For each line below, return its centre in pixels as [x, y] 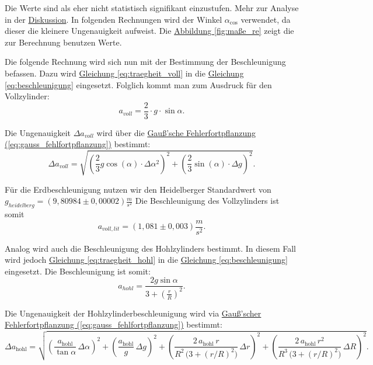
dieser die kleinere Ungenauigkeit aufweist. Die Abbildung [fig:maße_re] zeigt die [149, 31]
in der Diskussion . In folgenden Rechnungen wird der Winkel [114, 19]
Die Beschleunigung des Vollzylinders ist [207, 201]
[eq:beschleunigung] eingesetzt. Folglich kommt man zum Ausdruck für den [138, 84]
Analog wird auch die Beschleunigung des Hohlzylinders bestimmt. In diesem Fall [151, 248]
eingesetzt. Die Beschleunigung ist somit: [78, 271]
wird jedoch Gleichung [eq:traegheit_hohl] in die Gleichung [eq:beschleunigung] [146, 260]
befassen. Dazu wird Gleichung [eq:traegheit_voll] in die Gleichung [124, 73]
